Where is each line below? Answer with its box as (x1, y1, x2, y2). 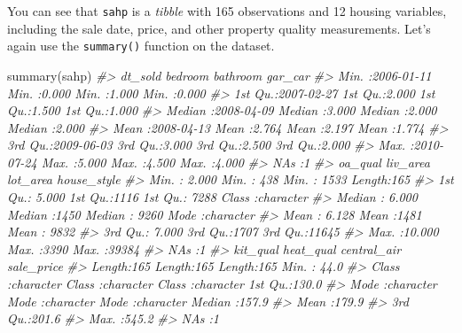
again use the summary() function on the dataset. (7, 36, 275, 55)
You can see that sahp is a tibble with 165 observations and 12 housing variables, (7, 2, 447, 19)
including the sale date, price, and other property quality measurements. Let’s (7, 19, 431, 37)
